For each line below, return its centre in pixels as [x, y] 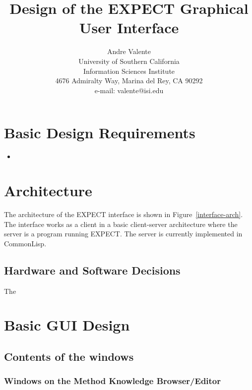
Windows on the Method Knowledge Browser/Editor [113, 381]
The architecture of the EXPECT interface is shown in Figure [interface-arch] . [124, 214]
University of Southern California [129, 61]
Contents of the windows [69, 356]
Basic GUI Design [67, 325]
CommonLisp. [25, 243]
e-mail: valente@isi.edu [129, 90]
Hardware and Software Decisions [92, 270]
